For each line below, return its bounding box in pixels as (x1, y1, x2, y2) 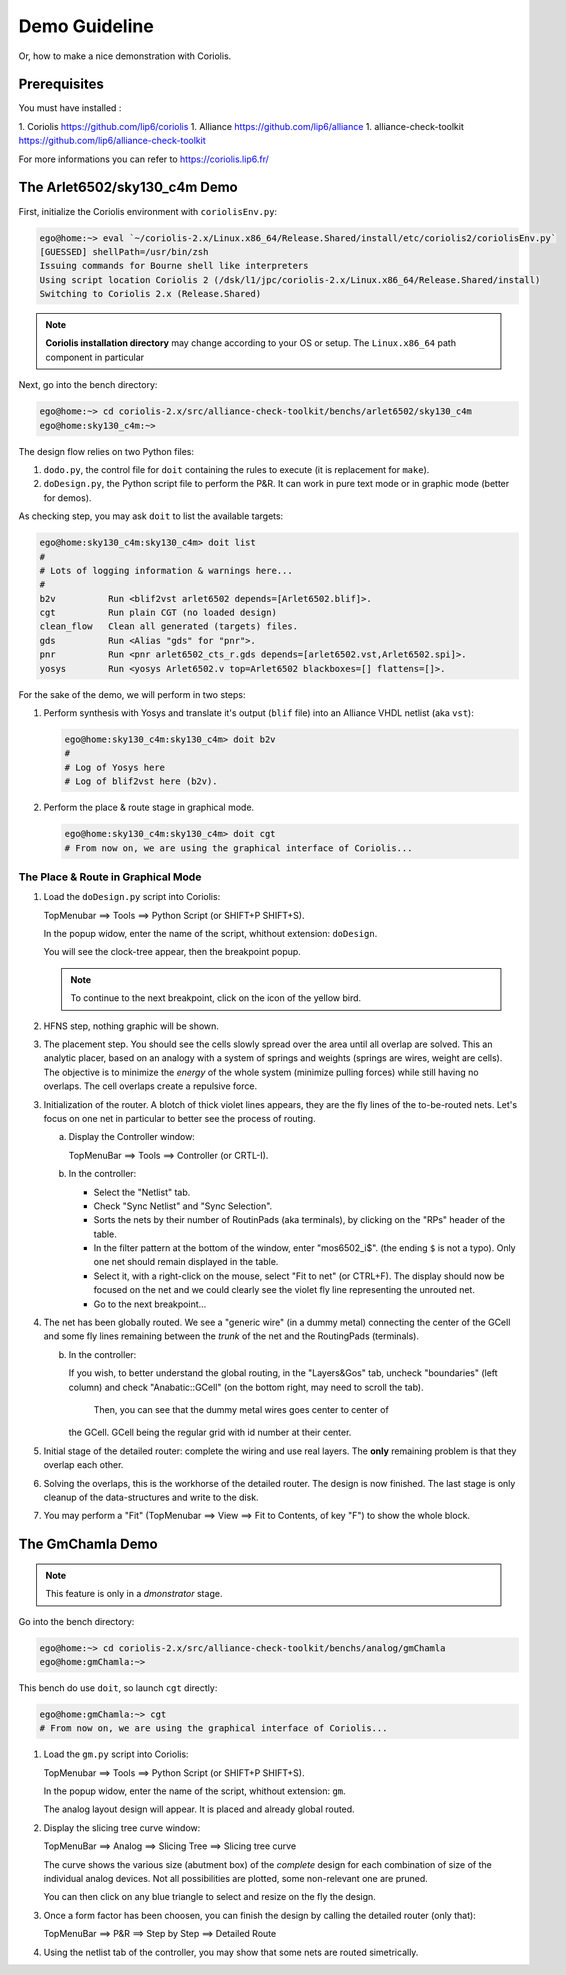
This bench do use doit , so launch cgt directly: (18, 1681, 218, 1694)
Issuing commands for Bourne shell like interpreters (39, 260, 309, 272)
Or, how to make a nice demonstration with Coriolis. (18, 50, 232, 62)
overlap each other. (43, 1459, 124, 1471)
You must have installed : (18, 102, 122, 114)
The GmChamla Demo (18, 1536, 159, 1553)
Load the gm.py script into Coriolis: (43, 1748, 189, 1760)
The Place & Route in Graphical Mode (18, 870, 202, 884)
